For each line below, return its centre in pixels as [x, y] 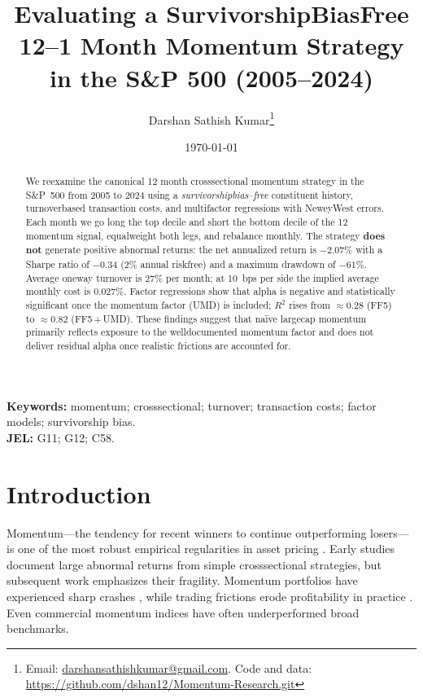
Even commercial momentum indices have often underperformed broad [183, 612]
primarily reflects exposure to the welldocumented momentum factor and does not [200, 332]
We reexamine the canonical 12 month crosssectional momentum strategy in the [195, 181]
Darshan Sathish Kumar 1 [211, 118]
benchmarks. [38, 628]
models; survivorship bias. [71, 421]
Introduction [79, 493]
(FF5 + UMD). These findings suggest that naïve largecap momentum [219, 318]
